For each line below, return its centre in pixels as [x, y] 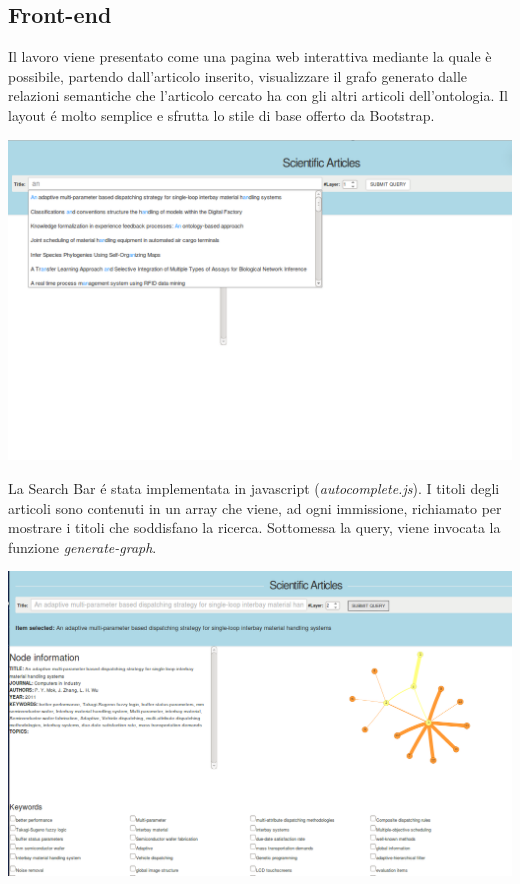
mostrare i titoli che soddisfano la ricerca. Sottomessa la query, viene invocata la [254, 527]
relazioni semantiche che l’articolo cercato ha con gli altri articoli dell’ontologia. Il [258, 95]
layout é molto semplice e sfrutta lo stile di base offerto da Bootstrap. [221, 114]
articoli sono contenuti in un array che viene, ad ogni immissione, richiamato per [255, 507]
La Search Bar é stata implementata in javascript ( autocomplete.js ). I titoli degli [254, 488]
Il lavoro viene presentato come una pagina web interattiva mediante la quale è [250, 56]
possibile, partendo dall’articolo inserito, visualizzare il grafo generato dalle [238, 75]
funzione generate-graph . [82, 546]
